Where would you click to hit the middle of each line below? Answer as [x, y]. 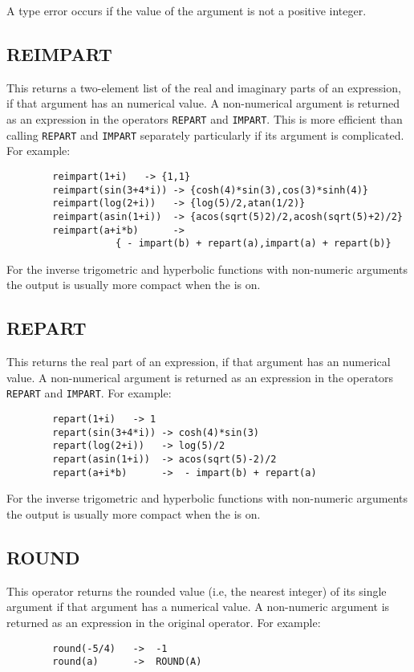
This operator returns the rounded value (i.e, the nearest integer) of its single [197, 591]
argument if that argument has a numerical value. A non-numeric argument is [198, 607]
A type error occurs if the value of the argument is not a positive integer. [187, 10]
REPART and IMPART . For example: [89, 393]
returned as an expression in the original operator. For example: [164, 622]
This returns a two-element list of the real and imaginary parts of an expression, [204, 87]
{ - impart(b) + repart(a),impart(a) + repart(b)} [254, 244]
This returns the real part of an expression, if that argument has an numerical [199, 362]
